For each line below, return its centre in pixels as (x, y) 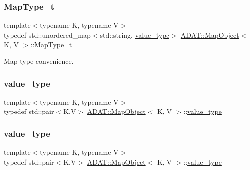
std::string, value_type (135, 34)
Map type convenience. (39, 61)
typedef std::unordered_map (47, 34)
